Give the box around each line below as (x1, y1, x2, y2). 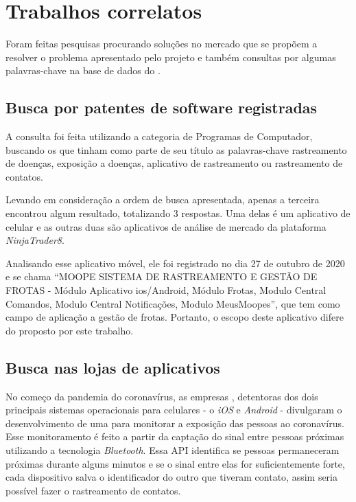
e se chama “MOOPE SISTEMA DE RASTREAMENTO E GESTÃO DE (5, 269, 318, 284)
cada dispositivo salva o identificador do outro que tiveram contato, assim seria (5, 470, 337, 484)
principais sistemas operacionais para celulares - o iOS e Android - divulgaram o (5, 402, 342, 417)
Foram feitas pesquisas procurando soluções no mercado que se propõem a (5, 36, 318, 51)
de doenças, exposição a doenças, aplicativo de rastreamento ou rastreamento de (5, 156, 343, 170)
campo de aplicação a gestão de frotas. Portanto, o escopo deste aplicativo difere (5, 310, 344, 324)
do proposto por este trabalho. (5, 323, 134, 337)
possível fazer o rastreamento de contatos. (5, 483, 181, 497)
